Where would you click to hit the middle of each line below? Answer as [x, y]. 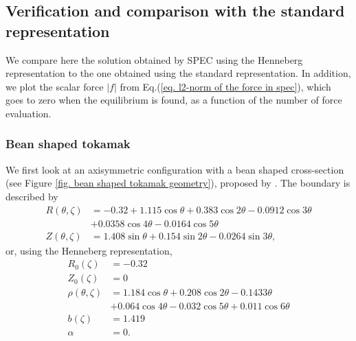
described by [32, 196]
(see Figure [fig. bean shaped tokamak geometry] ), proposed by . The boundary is [178, 183]
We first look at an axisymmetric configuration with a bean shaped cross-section [175, 169]
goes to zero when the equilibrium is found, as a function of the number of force [174, 100]
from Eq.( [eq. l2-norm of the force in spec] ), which [225, 86]
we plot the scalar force [55, 86]
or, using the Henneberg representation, [89, 250]
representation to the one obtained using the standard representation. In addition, [178, 73]
